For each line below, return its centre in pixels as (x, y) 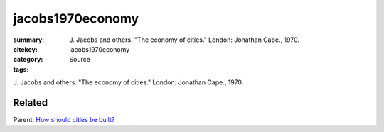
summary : (29, 40)
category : (28, 60)
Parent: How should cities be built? (64, 120)
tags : (21, 69)
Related (31, 103)
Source (80, 60)
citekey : (26, 49)
